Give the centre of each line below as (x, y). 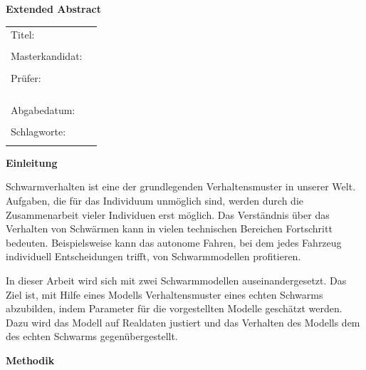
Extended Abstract (53, 9)
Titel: (23, 35)
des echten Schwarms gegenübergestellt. (92, 336)
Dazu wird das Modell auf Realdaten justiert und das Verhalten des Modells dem (183, 322)
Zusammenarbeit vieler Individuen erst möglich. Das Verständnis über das (168, 214)
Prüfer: (26, 77)
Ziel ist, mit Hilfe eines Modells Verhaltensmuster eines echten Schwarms (164, 294)
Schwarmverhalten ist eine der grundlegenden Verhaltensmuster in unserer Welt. (181, 186)
